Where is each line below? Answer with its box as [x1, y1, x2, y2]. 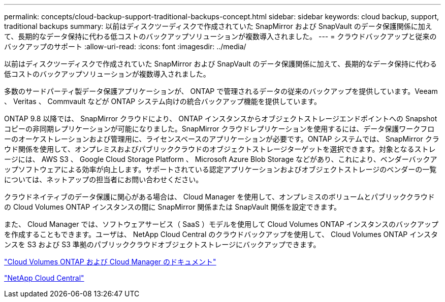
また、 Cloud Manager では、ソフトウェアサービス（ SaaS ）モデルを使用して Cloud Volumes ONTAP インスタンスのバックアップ [4, 220, 439, 228]
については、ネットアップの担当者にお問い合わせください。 [4, 175, 203, 184]
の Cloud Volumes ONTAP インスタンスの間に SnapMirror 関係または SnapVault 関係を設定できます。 [4, 203, 341, 211]
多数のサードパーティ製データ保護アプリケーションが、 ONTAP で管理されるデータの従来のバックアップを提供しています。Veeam [4, 87, 438, 95]
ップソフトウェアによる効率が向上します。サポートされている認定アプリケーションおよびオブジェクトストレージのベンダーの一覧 [4, 165, 437, 174]
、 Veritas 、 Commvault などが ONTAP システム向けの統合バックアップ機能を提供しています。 [4, 97, 321, 106]
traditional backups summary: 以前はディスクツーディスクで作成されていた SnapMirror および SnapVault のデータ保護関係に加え [4, 22, 432, 30]
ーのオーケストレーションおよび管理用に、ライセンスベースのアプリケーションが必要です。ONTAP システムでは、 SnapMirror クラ [4, 135, 439, 143]
